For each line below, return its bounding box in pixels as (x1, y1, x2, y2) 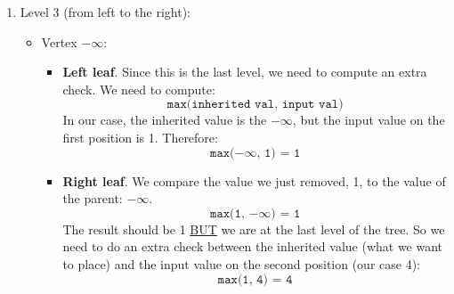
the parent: (62, 189, 123, 208)
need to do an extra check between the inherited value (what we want (62, 237, 443, 256)
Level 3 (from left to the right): (20, 3, 191, 20)
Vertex (41, 32, 77, 51)
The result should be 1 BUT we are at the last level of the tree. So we (62, 219, 445, 238)
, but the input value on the (292, 110, 445, 129)
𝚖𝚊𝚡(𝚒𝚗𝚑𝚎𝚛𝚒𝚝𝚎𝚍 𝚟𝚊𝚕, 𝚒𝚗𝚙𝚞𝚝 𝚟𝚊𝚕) (166, 98, 344, 111)
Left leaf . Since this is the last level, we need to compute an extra (62, 62, 427, 81)
